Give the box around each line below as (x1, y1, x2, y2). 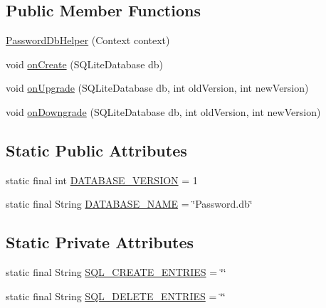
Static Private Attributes (6, 231, 194, 253)
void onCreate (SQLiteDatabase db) (6, 56, 164, 71)
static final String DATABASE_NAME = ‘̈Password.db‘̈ (6, 196, 253, 211)
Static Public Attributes (6, 139, 187, 161)
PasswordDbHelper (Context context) (6, 33, 170, 48)
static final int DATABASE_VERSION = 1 (6, 172, 198, 187)
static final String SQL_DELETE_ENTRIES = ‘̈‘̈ (6, 288, 226, 303)
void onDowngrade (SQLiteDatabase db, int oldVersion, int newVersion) (6, 104, 321, 119)
